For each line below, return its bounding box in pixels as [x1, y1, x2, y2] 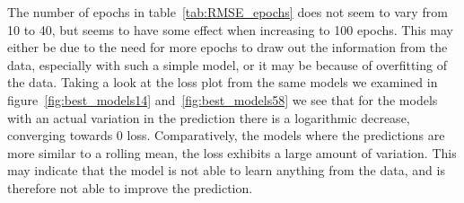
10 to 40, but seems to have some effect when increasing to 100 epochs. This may [7, 20, 453, 39]
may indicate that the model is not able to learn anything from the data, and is [7, 161, 445, 180]
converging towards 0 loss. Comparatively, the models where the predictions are [7, 126, 445, 145]
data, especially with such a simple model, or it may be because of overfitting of [7, 55, 447, 74]
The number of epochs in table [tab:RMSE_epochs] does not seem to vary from [7, 3, 448, 21]
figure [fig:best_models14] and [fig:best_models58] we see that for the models [7, 90, 438, 109]
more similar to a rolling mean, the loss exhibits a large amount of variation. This [7, 143, 457, 162]
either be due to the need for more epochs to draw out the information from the [7, 38, 448, 57]
